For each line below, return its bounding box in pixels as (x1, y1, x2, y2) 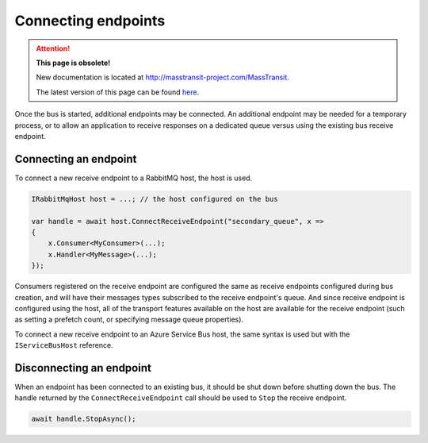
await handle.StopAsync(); (31, 414, 136, 424)
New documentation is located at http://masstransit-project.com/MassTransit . (36, 72, 289, 83)
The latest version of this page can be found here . (36, 87, 200, 97)
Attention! (36, 44, 71, 53)
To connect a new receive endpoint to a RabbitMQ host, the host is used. (14, 173, 253, 183)
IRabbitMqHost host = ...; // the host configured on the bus (31, 195, 278, 203)
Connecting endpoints (14, 12, 166, 29)
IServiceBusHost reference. (14, 341, 114, 350)
